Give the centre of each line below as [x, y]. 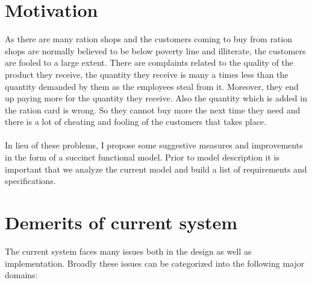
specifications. [30, 181]
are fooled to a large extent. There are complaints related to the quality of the [149, 62]
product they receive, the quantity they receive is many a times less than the [147, 74]
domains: [21, 275]
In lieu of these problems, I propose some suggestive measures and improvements [154, 145]
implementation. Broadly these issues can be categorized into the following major [155, 263]
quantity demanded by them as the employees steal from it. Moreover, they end [152, 86]
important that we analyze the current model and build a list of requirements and [156, 169]
